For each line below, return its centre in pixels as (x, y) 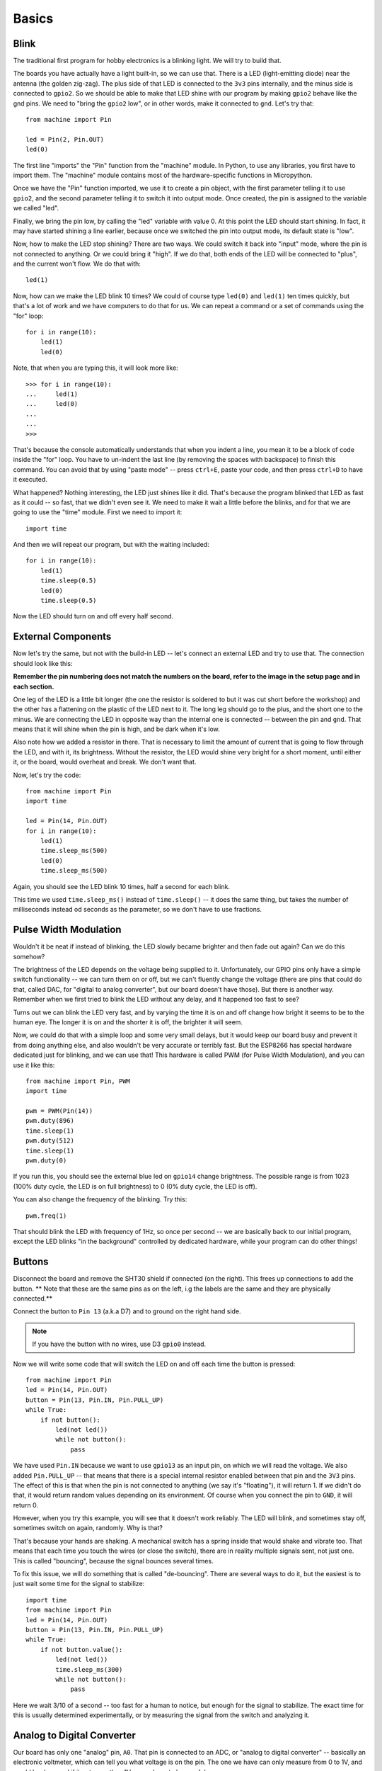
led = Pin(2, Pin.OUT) (65, 139)
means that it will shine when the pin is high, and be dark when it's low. (117, 729)
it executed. (30, 480)
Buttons (31, 1262)
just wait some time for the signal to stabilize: (79, 1584)
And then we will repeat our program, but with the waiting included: (111, 545)
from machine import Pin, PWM (78, 1081)
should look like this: (43, 663)
